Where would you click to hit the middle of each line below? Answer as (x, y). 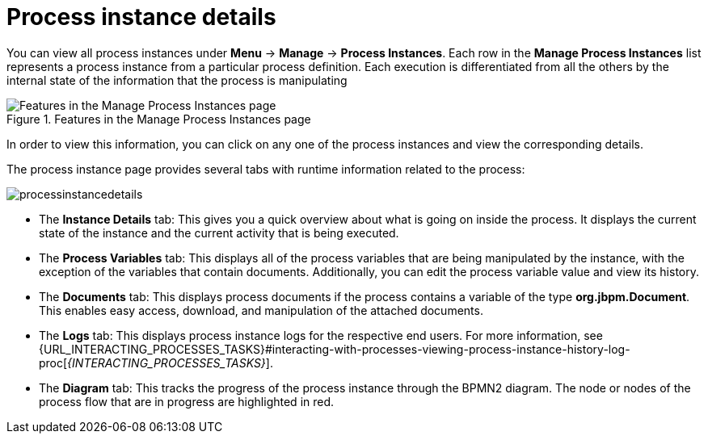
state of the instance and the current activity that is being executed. (219, 233)
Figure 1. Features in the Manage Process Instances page (159, 119)
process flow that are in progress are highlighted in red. (187, 401)
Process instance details (141, 17)
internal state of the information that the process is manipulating (177, 80)
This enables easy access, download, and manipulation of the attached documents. (261, 310)
